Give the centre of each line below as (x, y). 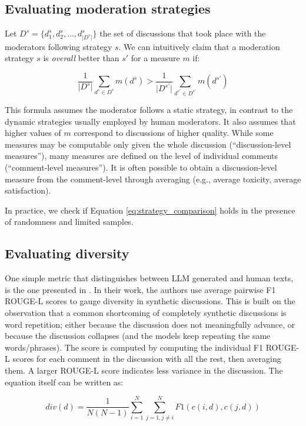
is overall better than (81, 58)
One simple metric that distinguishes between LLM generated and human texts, (149, 278)
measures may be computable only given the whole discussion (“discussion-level (148, 144)
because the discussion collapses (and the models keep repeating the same (138, 336)
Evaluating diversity (67, 253)
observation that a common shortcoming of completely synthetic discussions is (146, 312)
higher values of (33, 133)
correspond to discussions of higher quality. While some (174, 133)
